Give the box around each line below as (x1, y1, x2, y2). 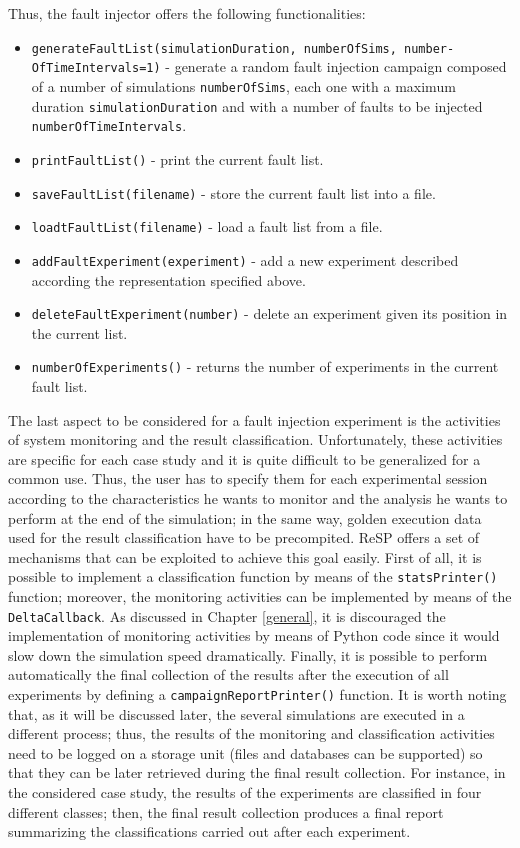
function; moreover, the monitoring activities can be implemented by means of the (8, 586, 512, 606)
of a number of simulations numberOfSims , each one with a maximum (31, 75, 456, 96)
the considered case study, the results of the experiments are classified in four (8, 782, 482, 803)
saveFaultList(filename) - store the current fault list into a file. (31, 182, 436, 203)
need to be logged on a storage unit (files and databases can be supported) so (8, 742, 483, 763)
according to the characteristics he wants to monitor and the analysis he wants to (8, 487, 508, 508)
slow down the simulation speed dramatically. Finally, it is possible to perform (8, 644, 488, 665)
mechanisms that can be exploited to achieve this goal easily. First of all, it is (8, 546, 482, 567)
